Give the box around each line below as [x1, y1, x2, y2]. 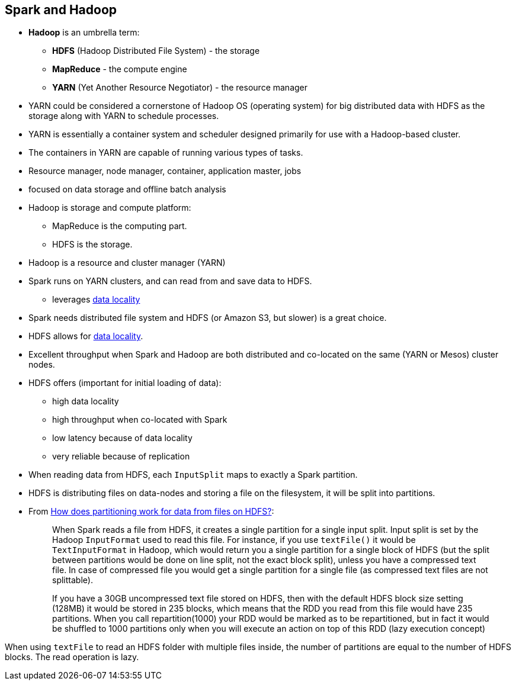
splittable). [52, 575, 93, 586]
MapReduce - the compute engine [52, 64, 187, 75]
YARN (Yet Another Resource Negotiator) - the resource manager [52, 82, 308, 93]
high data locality [52, 396, 119, 407]
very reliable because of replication [52, 451, 190, 462]
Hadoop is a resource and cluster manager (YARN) [28, 258, 226, 268]
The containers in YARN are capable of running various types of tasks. [28, 147, 303, 158]
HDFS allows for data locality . [28, 331, 143, 342]
